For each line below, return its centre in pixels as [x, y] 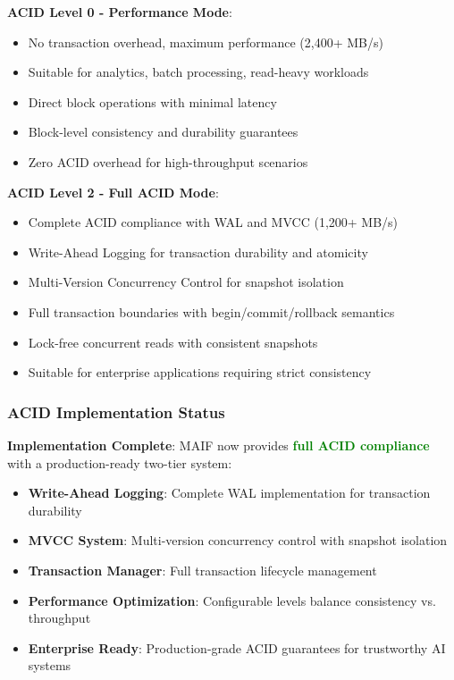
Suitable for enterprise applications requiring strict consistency [200, 372]
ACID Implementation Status [116, 411]
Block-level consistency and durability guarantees [163, 132]
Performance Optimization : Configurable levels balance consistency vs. [232, 600]
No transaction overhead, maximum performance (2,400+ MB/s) [206, 42]
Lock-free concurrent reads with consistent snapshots [173, 342]
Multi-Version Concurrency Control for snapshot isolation [186, 282]
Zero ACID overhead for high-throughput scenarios [168, 161]
